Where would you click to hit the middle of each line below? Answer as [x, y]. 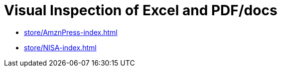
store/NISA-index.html [60, 47]
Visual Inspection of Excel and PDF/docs [141, 10]
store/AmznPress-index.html [71, 32]
